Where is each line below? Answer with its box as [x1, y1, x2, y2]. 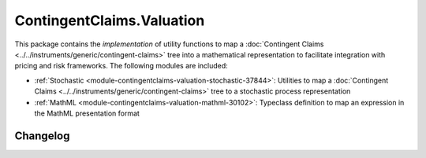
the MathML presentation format [34, 108, 140, 118]
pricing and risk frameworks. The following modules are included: [14, 61, 228, 71]
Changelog [14, 129, 70, 142]
